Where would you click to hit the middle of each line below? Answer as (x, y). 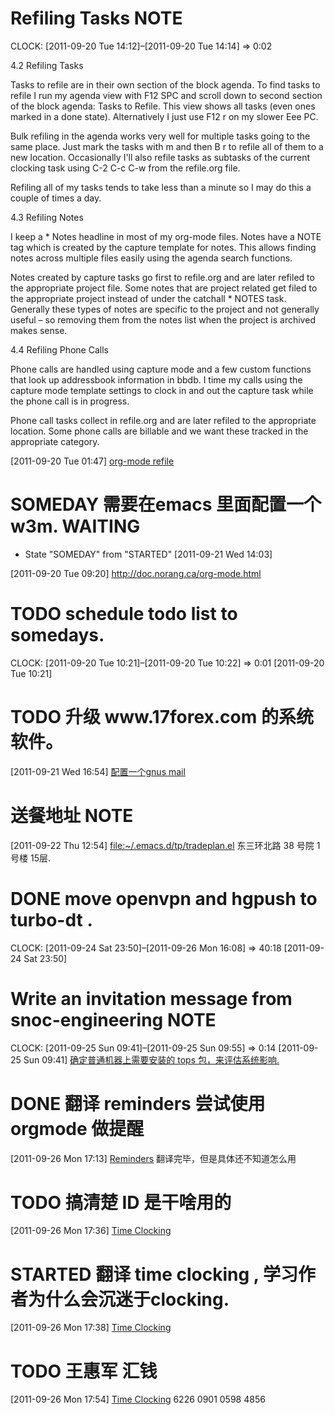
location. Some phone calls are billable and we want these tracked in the (159, 431)
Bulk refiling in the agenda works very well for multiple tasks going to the (160, 136)
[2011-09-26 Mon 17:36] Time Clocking (91, 1231)
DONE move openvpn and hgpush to (164, 898)
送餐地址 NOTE (72, 815)
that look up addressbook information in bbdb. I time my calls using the (156, 379)
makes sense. (39, 330)
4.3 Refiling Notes (47, 217)
